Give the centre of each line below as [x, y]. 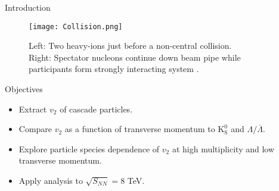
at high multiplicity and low [223, 148]
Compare [35, 129]
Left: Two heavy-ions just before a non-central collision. [130, 46]
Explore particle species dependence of [89, 148]
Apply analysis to [51, 180]
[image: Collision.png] [76, 26]
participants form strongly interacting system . [114, 69]
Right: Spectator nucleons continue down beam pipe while [135, 57]
